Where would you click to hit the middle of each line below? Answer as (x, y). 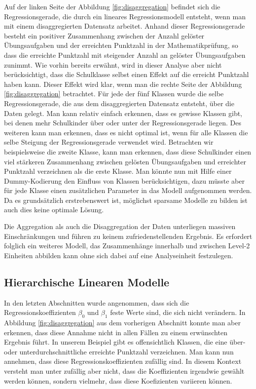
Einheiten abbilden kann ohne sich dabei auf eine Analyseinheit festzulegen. (119, 255)
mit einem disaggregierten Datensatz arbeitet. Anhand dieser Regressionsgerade (125, 26)
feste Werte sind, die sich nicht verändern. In (178, 312)
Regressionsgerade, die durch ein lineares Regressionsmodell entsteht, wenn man (125, 16)
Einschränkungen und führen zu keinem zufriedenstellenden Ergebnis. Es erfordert (128, 236)
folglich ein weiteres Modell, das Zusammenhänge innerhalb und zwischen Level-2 (127, 246)
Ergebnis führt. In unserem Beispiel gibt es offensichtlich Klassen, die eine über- (125, 342)
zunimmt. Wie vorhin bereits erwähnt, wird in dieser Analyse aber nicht (113, 64)
